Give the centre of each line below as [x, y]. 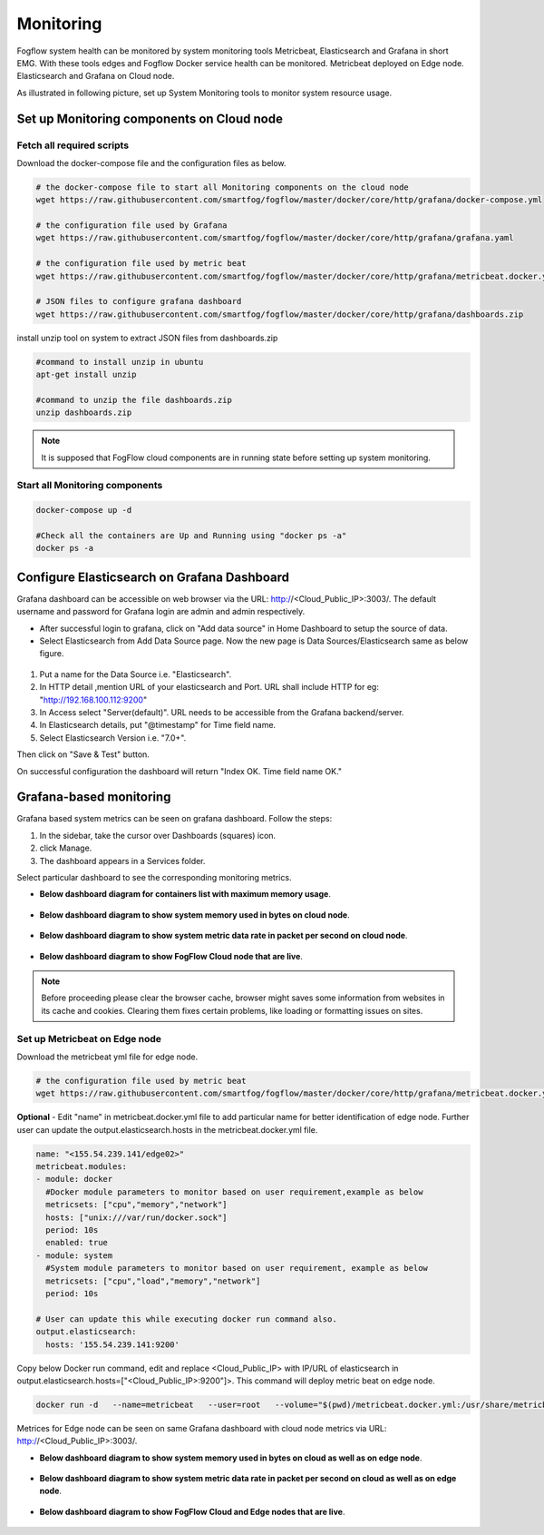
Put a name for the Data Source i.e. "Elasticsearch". [135, 674]
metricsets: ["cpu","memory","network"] [136, 1205]
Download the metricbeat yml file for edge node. [107, 1057]
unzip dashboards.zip [84, 413]
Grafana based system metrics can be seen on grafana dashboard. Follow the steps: [175, 819]
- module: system [74, 1255]
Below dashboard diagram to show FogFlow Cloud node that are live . [171, 956]
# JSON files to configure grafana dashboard [139, 301]
